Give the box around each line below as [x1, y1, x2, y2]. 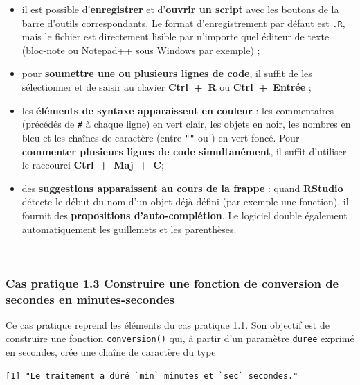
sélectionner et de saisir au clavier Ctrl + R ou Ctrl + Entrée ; [21, 80, 312, 94]
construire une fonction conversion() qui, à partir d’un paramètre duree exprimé [6, 331, 354, 345]
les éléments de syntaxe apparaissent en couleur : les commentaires [21, 103, 334, 117]
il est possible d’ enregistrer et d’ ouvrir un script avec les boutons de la [21, 2, 339, 16]
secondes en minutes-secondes [6, 290, 175, 307]
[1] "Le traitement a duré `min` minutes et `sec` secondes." [6, 370, 298, 381]
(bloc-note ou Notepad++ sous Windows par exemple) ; [21, 42, 260, 57]
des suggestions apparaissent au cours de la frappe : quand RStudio [21, 180, 343, 195]
